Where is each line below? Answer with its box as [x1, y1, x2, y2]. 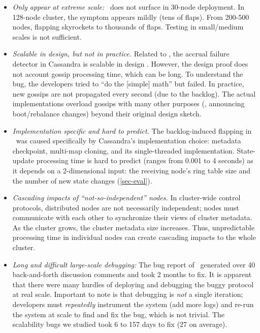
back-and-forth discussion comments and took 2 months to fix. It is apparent [12, 269, 252, 280]
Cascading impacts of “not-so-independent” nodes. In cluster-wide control [12, 192, 241, 203]
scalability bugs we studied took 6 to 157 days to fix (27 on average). [12, 319, 227, 329]
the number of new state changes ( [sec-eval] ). [12, 175, 152, 186]
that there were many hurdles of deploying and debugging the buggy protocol [12, 279, 254, 289]
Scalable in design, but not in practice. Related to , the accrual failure [12, 48, 230, 59]
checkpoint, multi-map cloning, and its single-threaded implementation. [12, 145, 235, 156]
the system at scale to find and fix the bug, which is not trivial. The [12, 309, 225, 319]
